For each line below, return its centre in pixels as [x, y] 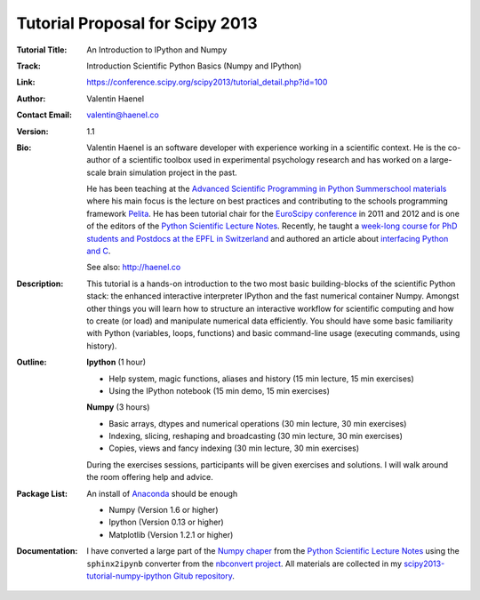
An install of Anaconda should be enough [162, 493]
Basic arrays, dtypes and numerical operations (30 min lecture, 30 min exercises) [258, 423]
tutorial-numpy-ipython [129, 576]
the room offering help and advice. [150, 477]
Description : [40, 284]
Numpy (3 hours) [118, 407]
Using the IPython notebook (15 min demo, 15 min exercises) [220, 390]
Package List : [42, 493]
